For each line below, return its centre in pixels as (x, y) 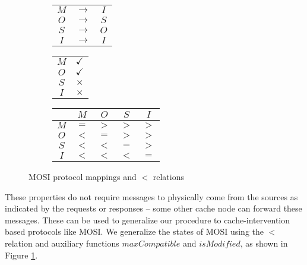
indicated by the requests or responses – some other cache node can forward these (153, 208)
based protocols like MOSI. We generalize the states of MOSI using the (134, 231)
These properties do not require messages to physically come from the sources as (151, 196)
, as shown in (264, 243)
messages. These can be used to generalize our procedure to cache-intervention (148, 220)
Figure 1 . (21, 255)
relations (168, 176)
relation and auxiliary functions (62, 243)
